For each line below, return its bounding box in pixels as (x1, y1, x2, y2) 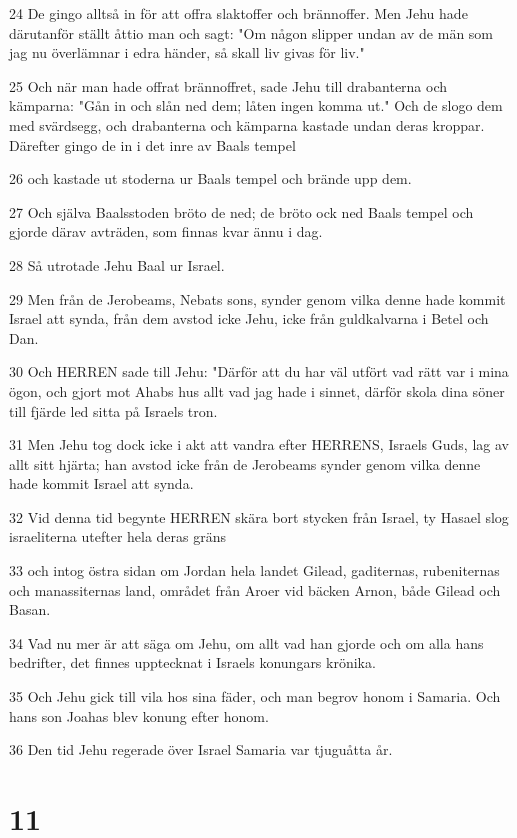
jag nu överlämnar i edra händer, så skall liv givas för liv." (9, 42, 365, 63)
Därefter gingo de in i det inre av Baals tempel (9, 134, 296, 155)
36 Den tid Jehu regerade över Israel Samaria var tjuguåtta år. (9, 739, 393, 760)
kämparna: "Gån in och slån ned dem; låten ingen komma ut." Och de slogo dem (9, 95, 503, 116)
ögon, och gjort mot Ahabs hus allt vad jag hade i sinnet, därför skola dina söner (9, 380, 505, 401)
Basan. (9, 599, 51, 620)
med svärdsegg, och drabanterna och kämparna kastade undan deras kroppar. (9, 114, 485, 135)
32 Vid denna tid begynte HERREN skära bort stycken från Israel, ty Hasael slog (9, 506, 509, 527)
